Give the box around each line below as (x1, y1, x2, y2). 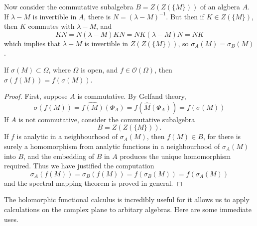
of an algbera (200, 1, 241, 11)
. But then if (166, 11, 204, 21)
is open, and (81, 64, 118, 75)
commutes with (28, 21, 75, 31)
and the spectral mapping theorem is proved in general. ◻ (4, 177, 183, 188)
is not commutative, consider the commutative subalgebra (18, 114, 195, 124)
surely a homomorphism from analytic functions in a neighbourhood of (4, 141, 220, 151)
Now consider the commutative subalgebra (4, 1, 133, 11)
